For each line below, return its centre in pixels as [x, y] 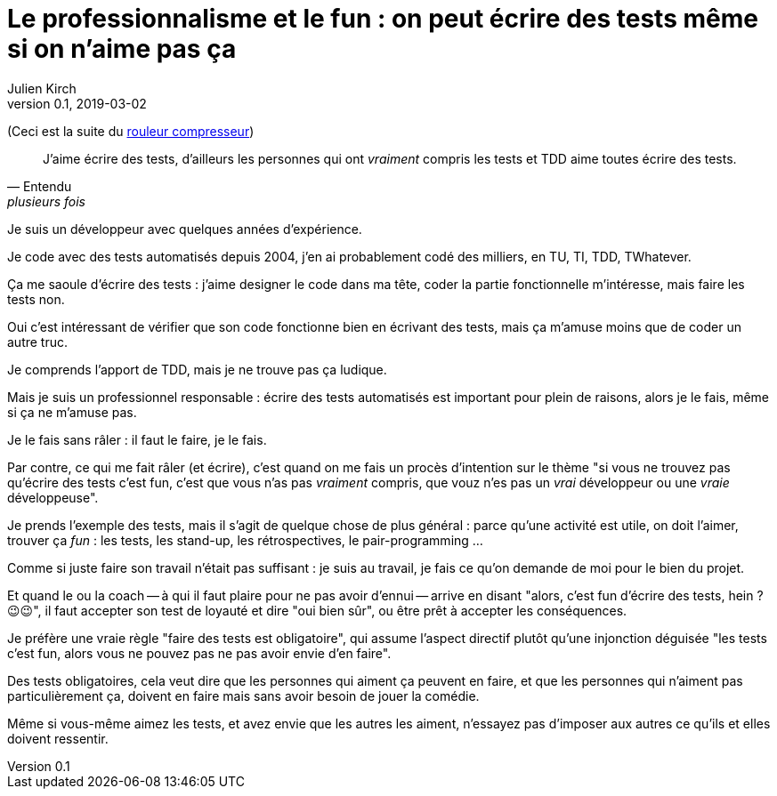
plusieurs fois [46, 201]
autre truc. [38, 342]
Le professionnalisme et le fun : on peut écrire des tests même [383, 19]
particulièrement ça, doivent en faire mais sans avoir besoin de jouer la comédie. [243, 695]
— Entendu [40, 186]
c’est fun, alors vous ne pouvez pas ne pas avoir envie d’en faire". [199, 653]
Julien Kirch [42, 88]
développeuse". [53, 497]
